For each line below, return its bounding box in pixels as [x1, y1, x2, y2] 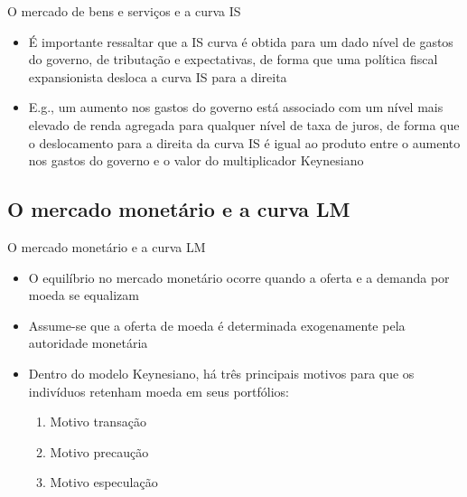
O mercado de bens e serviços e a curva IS [7, 2, 241, 20]
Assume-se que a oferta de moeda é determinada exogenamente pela [28, 315, 406, 334]
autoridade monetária [28, 333, 148, 352]
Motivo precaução [50, 442, 149, 461]
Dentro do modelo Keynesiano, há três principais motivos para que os [28, 363, 415, 382]
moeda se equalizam [28, 286, 139, 305]
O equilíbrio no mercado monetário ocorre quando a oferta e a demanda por [28, 267, 450, 286]
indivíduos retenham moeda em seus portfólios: [28, 381, 289, 400]
